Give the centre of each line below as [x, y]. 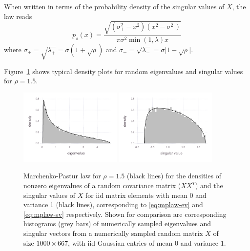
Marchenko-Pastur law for [62, 176]
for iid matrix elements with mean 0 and [146, 195]
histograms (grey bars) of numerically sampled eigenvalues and [117, 223]
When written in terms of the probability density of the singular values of [114, 6]
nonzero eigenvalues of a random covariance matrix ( [102, 185]
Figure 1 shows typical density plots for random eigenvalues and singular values [124, 71]
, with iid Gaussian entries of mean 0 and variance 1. [147, 242]
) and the [209, 185]
